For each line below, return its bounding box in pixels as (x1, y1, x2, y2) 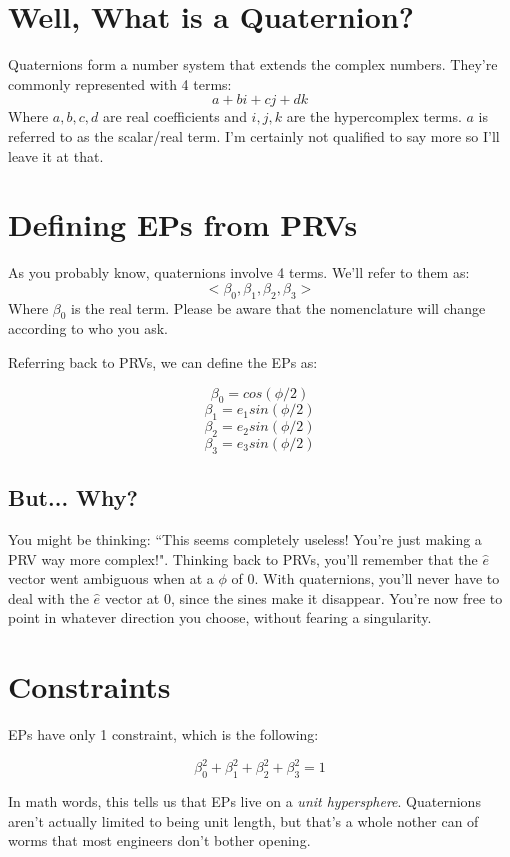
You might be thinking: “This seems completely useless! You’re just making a (8, 528, 482, 549)
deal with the (8, 587, 89, 608)
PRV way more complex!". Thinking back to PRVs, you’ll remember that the (8, 548, 478, 569)
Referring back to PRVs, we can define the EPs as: (8, 352, 318, 372)
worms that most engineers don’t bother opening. (8, 830, 311, 851)
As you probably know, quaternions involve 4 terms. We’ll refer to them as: (8, 262, 470, 283)
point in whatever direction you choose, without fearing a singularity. (8, 607, 432, 628)
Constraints (8, 666, 171, 707)
